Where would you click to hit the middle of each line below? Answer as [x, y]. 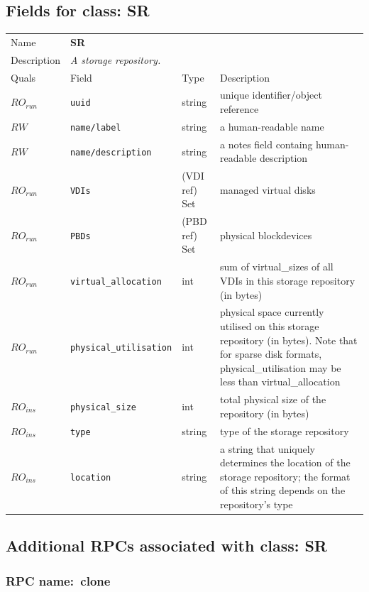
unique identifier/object [271, 95]
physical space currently [272, 312]
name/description [111, 152]
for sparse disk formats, [271, 354]
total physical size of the [273, 399]
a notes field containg [266, 144]
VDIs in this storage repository [288, 280]
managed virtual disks [268, 189]
